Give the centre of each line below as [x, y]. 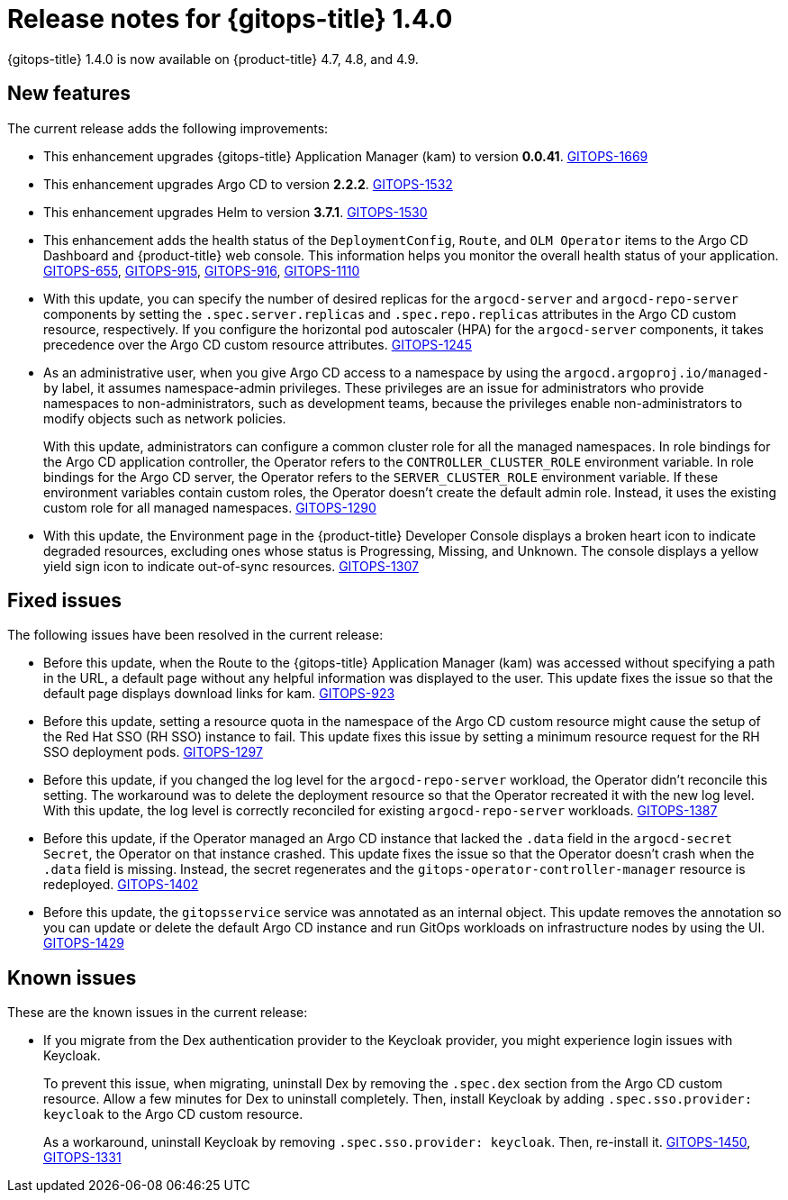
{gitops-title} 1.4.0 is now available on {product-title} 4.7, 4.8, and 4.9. [213, 59]
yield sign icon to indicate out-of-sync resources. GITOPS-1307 [231, 566]
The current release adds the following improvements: [168, 128]
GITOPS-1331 [82, 1158]
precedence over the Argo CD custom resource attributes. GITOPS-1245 [258, 344]
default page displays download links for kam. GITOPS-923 [219, 694]
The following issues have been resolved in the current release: [195, 635]
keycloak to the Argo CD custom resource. [173, 1114]
